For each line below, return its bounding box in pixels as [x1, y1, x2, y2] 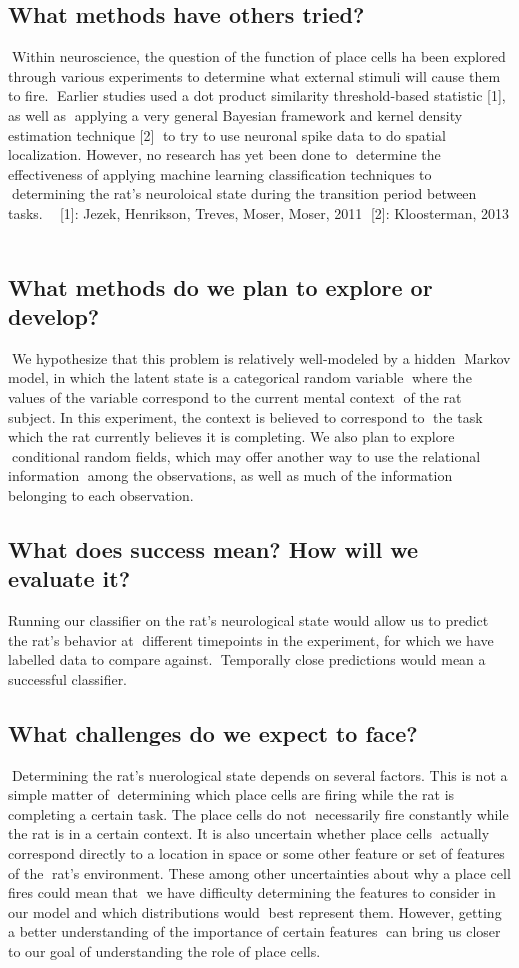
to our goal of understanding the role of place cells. [8, 941, 321, 961]
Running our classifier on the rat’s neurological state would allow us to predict [8, 610, 489, 631]
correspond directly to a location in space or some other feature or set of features [8, 843, 505, 864]
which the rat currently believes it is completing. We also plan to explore [8, 426, 455, 447]
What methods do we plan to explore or [8, 271, 433, 302]
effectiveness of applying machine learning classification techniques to [8, 163, 432, 184]
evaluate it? [8, 563, 131, 594]
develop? [8, 300, 100, 331]
